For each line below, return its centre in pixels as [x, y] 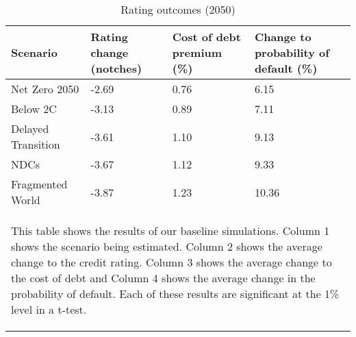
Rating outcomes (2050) [178, 9]
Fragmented [39, 184]
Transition [36, 144]
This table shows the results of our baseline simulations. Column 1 [170, 230]
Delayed [30, 128]
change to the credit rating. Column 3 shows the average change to [171, 262]
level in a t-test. [49, 309]
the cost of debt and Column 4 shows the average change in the [163, 278]
